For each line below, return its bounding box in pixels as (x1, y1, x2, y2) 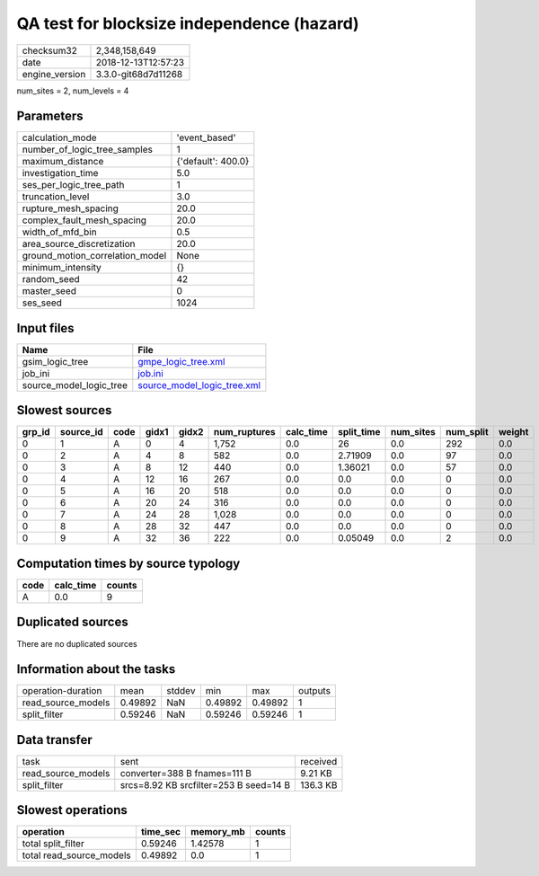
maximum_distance (22, 155, 104, 168)
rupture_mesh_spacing (22, 202, 119, 215)
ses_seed (22, 296, 63, 309)
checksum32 (22, 44, 78, 57)
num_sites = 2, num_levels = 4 (16, 85, 129, 96)
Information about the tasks (16, 661, 176, 677)
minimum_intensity (22, 261, 102, 274)
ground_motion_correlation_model (22, 250, 167, 262)
